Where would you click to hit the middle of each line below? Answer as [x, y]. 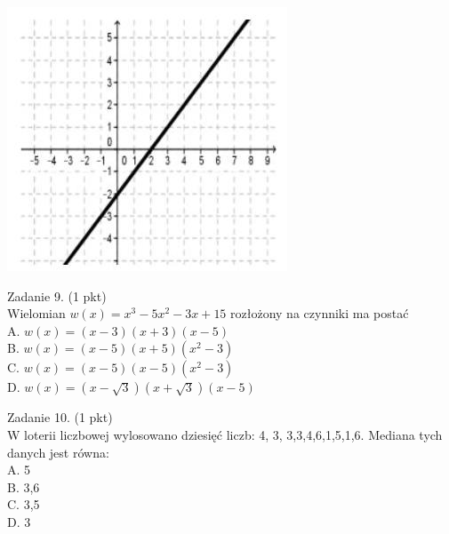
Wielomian [36, 313]
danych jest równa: [58, 452]
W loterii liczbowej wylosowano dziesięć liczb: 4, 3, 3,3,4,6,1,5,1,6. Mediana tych [225, 434]
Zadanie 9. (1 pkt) [57, 295]
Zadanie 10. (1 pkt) [60, 417]
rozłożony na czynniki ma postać [320, 313]
